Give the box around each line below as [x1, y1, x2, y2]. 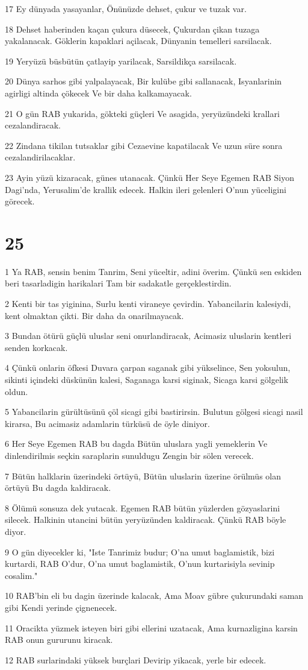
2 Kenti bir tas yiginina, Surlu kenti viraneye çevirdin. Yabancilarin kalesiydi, [5, 297, 291, 310]
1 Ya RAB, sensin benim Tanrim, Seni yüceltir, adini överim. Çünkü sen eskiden [5, 265, 302, 277]
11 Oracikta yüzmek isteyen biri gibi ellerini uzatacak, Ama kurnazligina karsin [5, 621, 298, 634]
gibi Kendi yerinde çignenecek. [5, 601, 117, 613]
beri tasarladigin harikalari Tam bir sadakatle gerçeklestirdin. [5, 277, 232, 289]
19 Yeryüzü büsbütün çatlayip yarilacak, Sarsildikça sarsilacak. [5, 54, 237, 67]
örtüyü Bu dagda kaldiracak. [5, 481, 111, 494]
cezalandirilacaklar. [5, 151, 76, 163]
